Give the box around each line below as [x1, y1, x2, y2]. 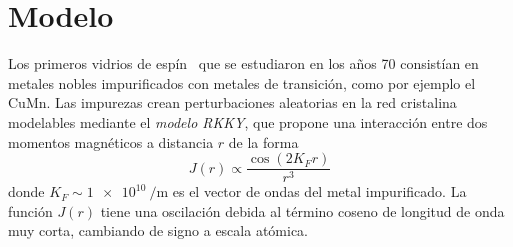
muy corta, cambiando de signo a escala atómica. [8, 220, 308, 241]
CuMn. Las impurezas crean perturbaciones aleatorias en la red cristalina [8, 92, 457, 113]
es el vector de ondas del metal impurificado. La [172, 181, 467, 202]
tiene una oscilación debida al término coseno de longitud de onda [100, 200, 505, 221]
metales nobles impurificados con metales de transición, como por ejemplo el [8, 72, 476, 93]
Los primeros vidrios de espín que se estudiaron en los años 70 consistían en [8, 53, 479, 74]
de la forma [228, 131, 299, 152]
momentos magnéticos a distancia [8, 131, 214, 152]
